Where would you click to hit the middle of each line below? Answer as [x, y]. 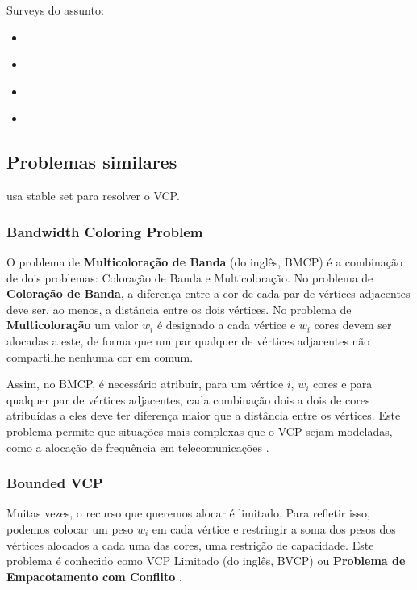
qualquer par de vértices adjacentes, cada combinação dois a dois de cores [188, 399]
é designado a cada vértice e [226, 325]
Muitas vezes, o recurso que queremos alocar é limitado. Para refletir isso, [188, 513]
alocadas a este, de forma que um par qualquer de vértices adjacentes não [188, 340]
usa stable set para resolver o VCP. [93, 196]
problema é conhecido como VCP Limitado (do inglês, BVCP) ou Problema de [206, 561]
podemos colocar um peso [70, 528]
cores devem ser [353, 325]
